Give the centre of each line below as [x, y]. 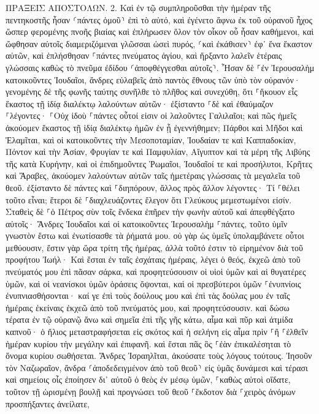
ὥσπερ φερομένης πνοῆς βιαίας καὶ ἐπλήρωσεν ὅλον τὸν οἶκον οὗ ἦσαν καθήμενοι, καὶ [160, 32]
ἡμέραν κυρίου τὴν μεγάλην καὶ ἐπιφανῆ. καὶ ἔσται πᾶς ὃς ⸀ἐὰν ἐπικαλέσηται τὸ [148, 343]
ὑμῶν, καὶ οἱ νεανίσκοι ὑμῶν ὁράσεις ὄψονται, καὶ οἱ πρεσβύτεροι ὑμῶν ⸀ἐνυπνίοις [153, 283]
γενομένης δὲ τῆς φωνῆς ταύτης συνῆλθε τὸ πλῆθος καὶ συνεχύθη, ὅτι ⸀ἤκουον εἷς [152, 92]
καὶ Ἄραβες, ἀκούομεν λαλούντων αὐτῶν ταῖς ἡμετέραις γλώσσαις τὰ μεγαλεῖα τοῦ [153, 175]
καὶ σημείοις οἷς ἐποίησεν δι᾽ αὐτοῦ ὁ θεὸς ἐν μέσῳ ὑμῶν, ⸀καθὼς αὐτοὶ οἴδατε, [148, 379]
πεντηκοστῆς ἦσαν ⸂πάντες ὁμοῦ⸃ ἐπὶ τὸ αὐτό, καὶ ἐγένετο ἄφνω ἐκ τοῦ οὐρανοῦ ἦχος [159, 19]
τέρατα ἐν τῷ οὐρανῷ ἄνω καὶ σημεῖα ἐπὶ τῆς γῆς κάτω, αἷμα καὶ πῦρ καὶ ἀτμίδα [149, 319]
